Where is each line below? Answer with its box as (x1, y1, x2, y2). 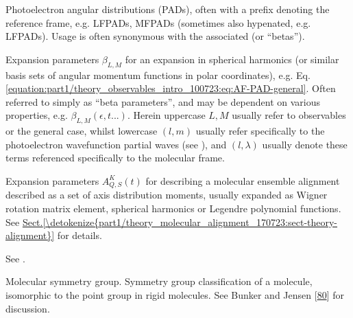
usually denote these (262, 137, 348, 151)
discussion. (5, 301, 50, 315)
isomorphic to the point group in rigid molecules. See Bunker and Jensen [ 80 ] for (5, 287, 344, 302)
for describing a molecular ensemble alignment (145, 173, 340, 188)
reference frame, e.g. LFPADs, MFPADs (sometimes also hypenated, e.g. (5, 15, 311, 30)
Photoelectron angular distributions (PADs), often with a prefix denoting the (5, 2, 330, 16)
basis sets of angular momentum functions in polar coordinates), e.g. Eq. (5, 67, 311, 82)
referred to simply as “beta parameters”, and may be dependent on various (5, 94, 321, 109)
